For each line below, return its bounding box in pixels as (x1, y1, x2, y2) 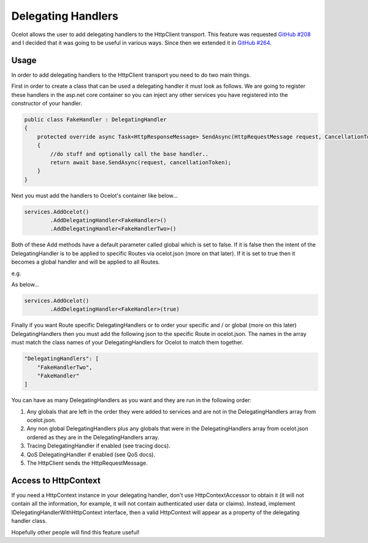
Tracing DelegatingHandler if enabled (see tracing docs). (26, 442, 171, 450)
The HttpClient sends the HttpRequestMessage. (26, 460, 148, 467)
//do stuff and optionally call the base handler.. (50, 150, 209, 158)
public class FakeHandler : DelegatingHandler (24, 116, 167, 123)
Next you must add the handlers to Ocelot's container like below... (11, 192, 178, 199)
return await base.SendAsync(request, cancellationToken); (50, 159, 232, 165)
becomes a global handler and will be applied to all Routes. (11, 258, 160, 266)
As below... (11, 281, 39, 288)
